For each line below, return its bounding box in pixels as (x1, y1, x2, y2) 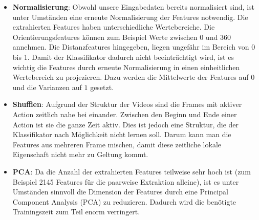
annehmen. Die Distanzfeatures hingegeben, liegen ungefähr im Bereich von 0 (12, 41, 255, 52)
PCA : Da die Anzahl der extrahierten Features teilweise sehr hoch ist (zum (12, 166, 251, 177)
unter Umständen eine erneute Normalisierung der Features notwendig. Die (12, 11, 248, 22)
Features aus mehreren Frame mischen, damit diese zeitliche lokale (12, 139, 221, 149)
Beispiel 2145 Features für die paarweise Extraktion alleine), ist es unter (12, 176, 239, 187)
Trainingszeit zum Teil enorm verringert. (12, 206, 140, 217)
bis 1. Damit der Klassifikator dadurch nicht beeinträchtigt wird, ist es (12, 51, 234, 62)
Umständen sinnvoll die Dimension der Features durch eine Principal (12, 186, 228, 197)
